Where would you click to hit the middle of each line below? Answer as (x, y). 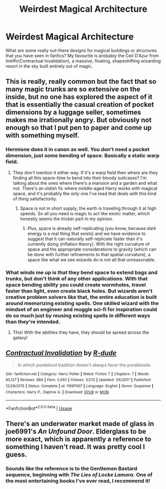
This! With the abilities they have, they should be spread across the (81, 332)
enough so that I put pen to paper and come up (79, 128)
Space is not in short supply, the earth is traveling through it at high (88, 208)
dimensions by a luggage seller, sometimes (73, 113)
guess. (17, 455)
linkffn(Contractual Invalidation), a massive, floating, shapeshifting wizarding (83, 61)
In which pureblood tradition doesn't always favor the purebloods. (84, 365)
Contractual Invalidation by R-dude (61, 353)
